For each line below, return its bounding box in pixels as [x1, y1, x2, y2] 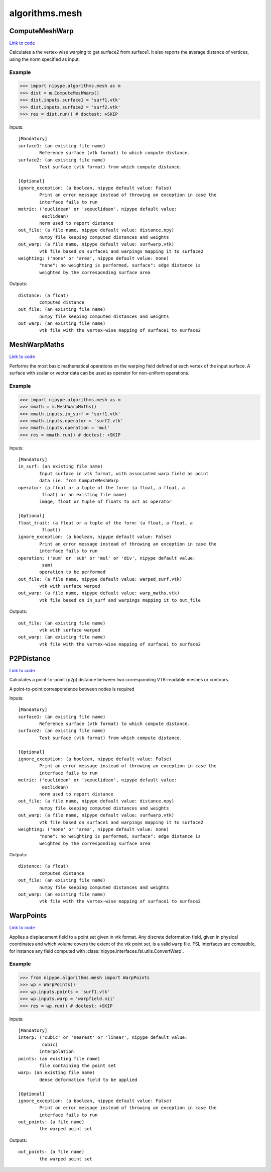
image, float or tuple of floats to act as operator [39, 499, 172, 505]
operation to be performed [39, 569, 106, 575]
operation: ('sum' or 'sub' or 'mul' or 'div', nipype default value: [18, 555, 196, 561]
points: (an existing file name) [18, 1056, 100, 1061]
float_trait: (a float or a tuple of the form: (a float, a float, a [18, 520, 193, 525]
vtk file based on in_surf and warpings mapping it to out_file [39, 597, 201, 603]
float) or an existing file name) [42, 492, 127, 497]
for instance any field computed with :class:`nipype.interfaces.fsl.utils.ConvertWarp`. [9, 948, 184, 954]
